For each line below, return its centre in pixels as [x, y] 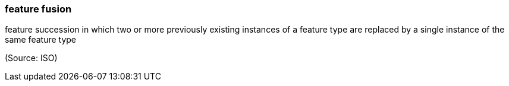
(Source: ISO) [31, 58]
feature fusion [38, 9]
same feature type [40, 40]
